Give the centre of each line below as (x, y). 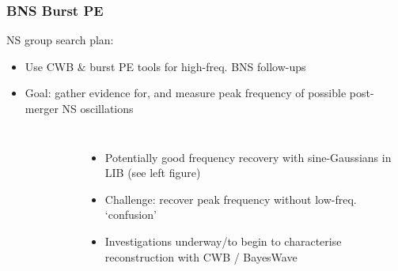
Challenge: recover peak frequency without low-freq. (231, 199)
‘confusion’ (131, 215)
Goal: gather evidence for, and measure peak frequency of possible (186, 93)
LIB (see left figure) (153, 173)
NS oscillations (98, 108)
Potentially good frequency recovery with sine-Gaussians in (248, 157)
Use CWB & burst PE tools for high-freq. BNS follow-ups (165, 66)
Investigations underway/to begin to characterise (223, 241)
